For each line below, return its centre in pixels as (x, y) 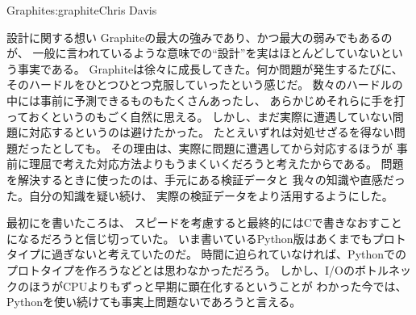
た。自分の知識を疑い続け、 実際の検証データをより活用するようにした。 (200, 195)
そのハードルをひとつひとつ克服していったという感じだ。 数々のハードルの (205, 84)
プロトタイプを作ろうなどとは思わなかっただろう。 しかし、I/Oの (181, 269)
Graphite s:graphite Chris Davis (82, 10)
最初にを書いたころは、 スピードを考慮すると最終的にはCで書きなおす (193, 223)
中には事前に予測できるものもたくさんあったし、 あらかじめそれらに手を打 (206, 100)
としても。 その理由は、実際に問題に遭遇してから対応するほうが (222, 147)
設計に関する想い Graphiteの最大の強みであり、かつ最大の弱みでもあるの (200, 37)
